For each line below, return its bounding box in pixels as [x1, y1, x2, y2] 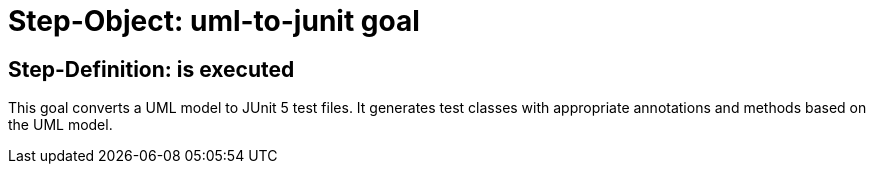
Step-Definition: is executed [8, 56, 295, 82]
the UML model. [8, 116, 113, 134]
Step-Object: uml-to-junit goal [8, 4, 420, 38]
